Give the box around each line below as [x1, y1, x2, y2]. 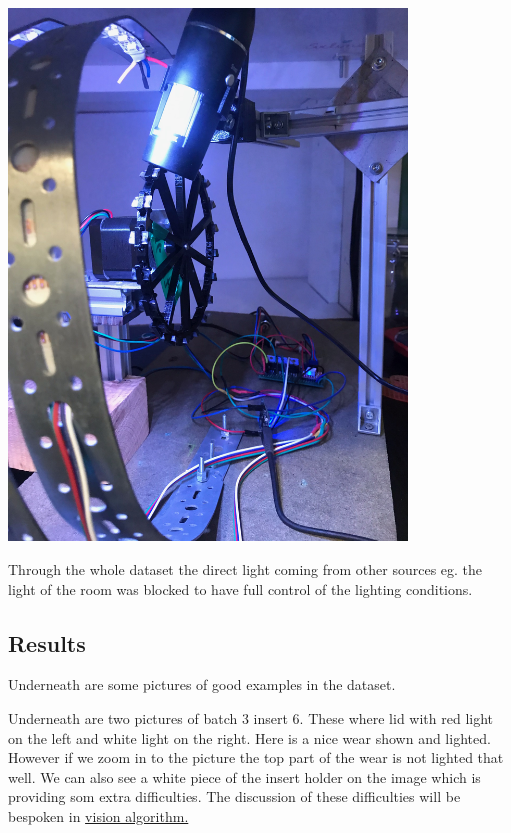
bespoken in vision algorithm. [8, 805, 189, 826]
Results [8, 627, 86, 658]
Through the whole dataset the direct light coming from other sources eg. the [8, 558, 483, 579]
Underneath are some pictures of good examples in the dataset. [8, 674, 396, 695]
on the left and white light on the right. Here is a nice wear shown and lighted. [8, 727, 491, 748]
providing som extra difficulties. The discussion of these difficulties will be [8, 786, 461, 807]
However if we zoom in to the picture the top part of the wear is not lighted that [8, 747, 504, 768]
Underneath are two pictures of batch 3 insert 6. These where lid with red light [8, 707, 494, 728]
